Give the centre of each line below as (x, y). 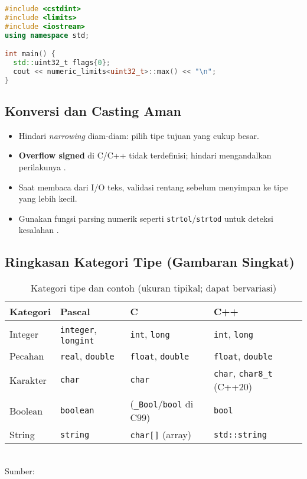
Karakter (28, 380)
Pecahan (27, 356)
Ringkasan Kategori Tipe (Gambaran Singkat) (150, 262)
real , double (87, 356)
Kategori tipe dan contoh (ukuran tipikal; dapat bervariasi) (153, 288)
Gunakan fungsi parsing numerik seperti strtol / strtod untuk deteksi (146, 218)
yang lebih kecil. (48, 198)
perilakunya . (42, 167)
